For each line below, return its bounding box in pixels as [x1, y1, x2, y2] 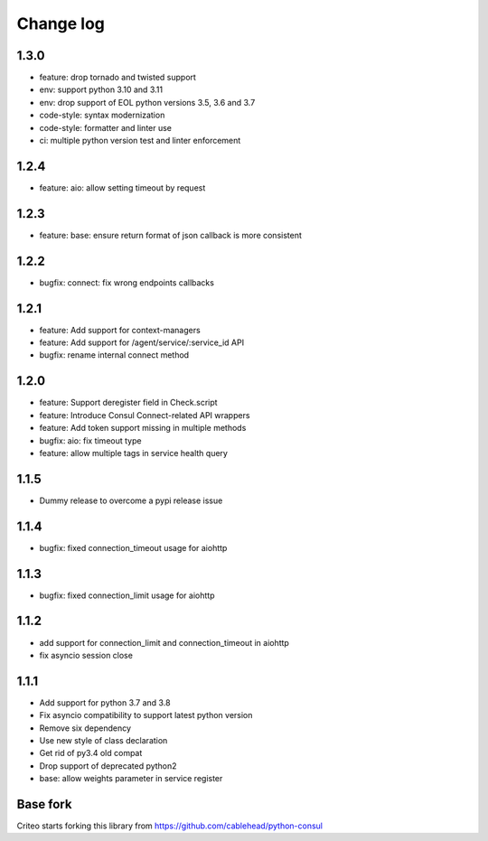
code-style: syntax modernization [39, 109, 165, 121]
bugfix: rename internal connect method [39, 350, 190, 360]
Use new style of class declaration [39, 734, 168, 745]
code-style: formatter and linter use [39, 122, 172, 133]
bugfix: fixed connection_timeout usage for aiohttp [39, 542, 228, 553]
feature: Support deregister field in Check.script [39, 397, 218, 408]
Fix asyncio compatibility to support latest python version [39, 710, 253, 721]
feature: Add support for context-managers [39, 324, 201, 335]
